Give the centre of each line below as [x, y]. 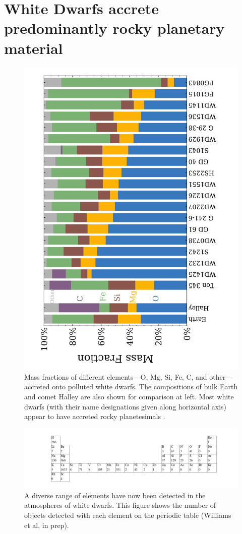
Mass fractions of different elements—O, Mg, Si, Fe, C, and [116, 376]
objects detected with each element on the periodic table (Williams [128, 515]
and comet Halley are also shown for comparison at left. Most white [129, 396]
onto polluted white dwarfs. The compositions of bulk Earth [145, 387]
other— [221, 376]
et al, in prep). [47, 525]
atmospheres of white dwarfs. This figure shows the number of [120, 505]
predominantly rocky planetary [114, 28]
